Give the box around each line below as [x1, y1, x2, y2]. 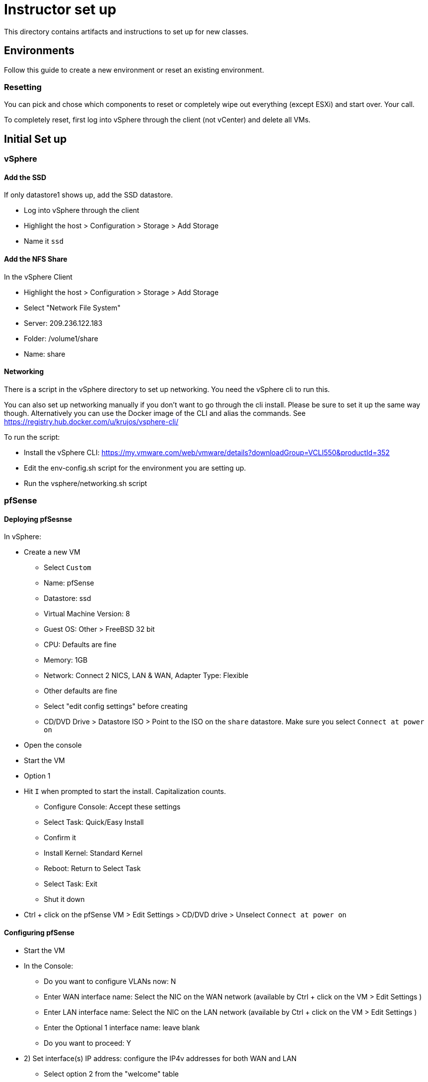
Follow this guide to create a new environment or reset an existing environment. [4, 65, 264, 74]
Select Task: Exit [44, 880, 98, 888]
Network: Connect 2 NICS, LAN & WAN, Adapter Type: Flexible [44, 671, 249, 680]
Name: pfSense [44, 579, 94, 588]
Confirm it [44, 833, 76, 842]
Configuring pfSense [4, 928, 74, 937]
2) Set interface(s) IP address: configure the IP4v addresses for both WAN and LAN [24, 1054, 297, 1063]
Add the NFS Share [4, 255, 68, 264]
